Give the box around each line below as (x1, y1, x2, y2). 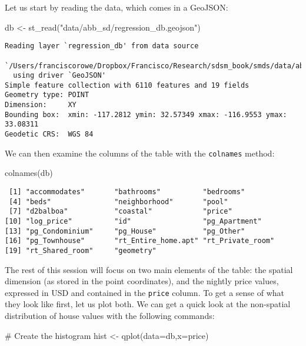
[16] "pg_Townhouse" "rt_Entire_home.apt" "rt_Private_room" (5, 237, 275, 245)
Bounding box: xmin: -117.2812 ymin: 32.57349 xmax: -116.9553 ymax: (5, 110, 287, 119)
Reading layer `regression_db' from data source (5, 42, 199, 51)
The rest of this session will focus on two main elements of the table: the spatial (5, 263, 293, 275)
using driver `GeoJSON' (13, 71, 106, 80)
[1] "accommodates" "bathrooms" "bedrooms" (9, 188, 245, 196)
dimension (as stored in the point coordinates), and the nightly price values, (5, 275, 279, 287)
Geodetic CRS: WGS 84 (5, 130, 94, 139)
